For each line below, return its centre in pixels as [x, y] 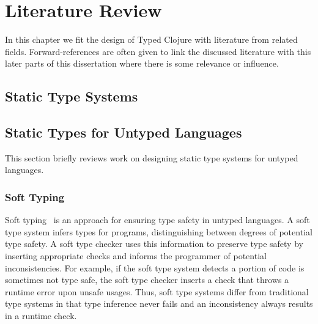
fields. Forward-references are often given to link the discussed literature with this [158, 51]
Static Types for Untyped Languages [124, 132]
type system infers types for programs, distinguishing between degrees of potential [159, 231]
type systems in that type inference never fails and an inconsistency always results [159, 304]
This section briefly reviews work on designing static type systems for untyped [152, 157]
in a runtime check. [41, 316]
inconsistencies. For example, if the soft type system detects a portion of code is [155, 267]
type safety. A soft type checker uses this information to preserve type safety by [154, 244]
